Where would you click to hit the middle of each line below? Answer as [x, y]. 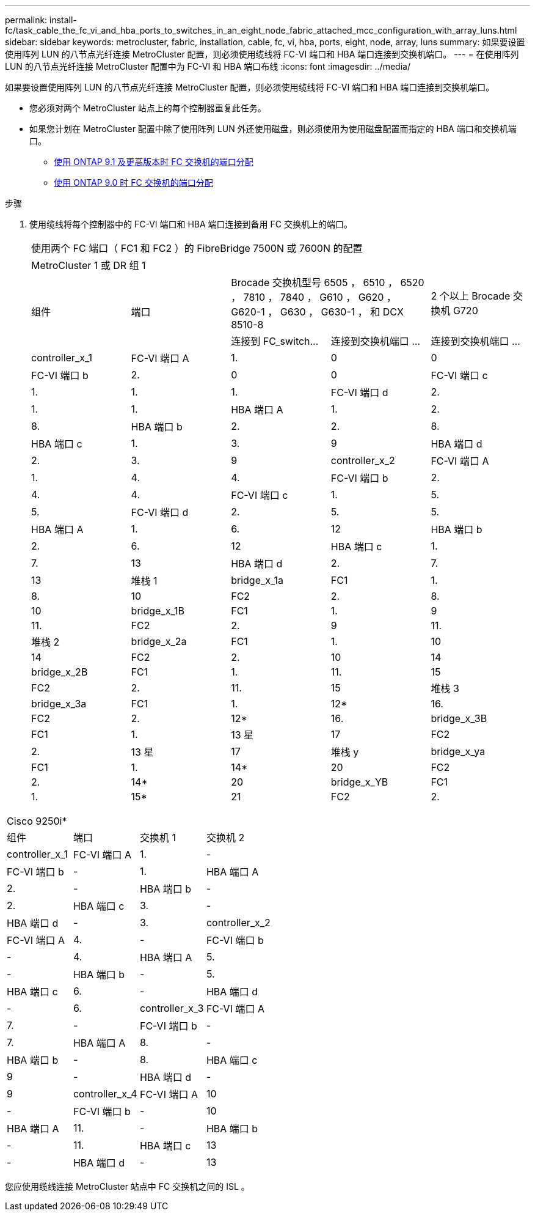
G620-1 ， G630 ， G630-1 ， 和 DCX [317, 312]
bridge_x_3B [459, 718]
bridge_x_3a [59, 704]
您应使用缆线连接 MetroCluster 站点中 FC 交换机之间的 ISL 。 [127, 1186]
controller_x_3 [172, 1008]
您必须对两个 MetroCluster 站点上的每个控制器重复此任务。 [148, 108]
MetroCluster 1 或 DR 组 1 [89, 265]
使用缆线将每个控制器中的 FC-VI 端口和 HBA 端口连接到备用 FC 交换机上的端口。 [191, 224]
